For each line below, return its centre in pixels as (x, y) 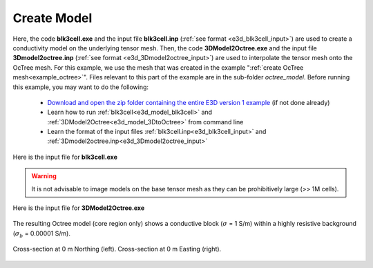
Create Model (52, 18)
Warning (44, 176)
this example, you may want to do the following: (80, 87)
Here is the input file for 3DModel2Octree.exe (79, 208)
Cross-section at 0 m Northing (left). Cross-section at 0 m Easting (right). (117, 249)
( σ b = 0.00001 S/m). (41, 234)
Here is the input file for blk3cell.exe (65, 157)
